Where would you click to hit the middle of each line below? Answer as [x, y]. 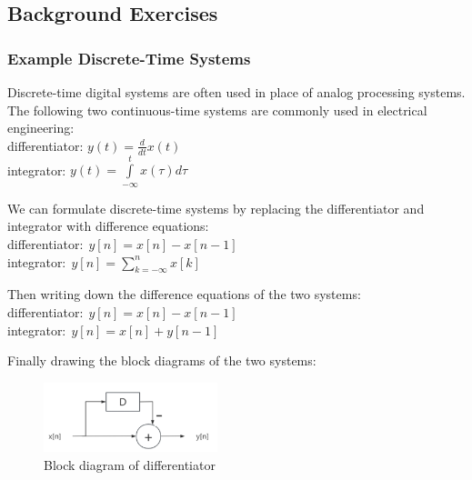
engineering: [41, 128]
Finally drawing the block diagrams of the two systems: [162, 360]
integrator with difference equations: [108, 226]
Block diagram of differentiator [130, 464]
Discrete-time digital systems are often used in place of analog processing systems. [236, 92]
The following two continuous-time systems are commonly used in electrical [217, 110]
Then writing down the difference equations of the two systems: [184, 294]
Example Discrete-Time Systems [129, 58]
